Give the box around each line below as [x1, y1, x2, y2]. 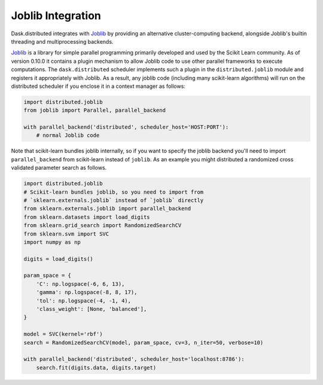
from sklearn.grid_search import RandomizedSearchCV [23, 222, 182, 229]
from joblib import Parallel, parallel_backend [23, 107, 166, 114]
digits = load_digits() [23, 255, 94, 262]
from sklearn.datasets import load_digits [23, 213, 150, 221]
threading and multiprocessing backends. [11, 38, 114, 45]
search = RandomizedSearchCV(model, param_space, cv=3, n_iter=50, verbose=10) [23, 339, 264, 346]
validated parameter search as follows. [11, 164, 107, 172]
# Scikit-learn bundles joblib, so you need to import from [23, 188, 204, 195]
